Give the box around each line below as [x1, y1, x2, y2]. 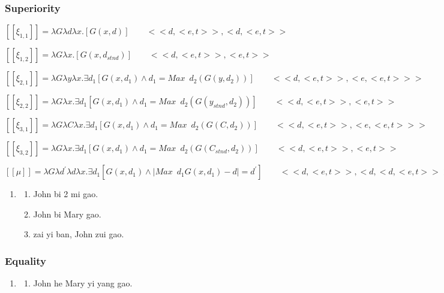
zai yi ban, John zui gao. [33, 228, 124, 240]
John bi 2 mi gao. [33, 188, 98, 200]
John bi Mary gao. [33, 207, 101, 220]
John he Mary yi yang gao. [33, 277, 133, 289]
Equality [5, 253, 47, 268]
